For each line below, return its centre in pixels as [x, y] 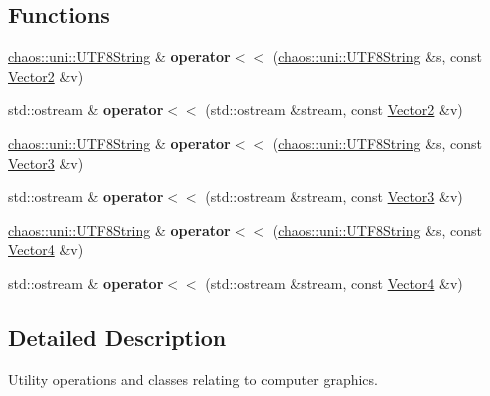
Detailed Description [117, 336]
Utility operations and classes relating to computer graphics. [193, 378]
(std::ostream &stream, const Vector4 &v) [334, 282]
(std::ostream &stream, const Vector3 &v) [334, 196]
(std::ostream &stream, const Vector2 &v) [334, 109]
